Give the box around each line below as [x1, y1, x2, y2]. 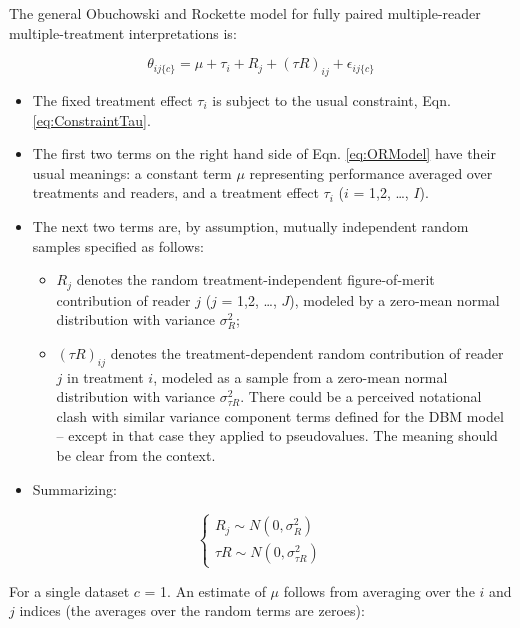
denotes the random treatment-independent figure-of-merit [76, 269, 435, 290]
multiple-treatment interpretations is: [9, 22, 237, 43]
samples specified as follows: [32, 235, 204, 256]
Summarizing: [32, 478, 117, 499]
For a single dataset [9, 580, 130, 601]
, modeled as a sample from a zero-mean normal [153, 366, 448, 387]
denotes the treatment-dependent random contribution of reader [110, 342, 504, 363]
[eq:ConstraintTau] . [32, 109, 151, 130]
